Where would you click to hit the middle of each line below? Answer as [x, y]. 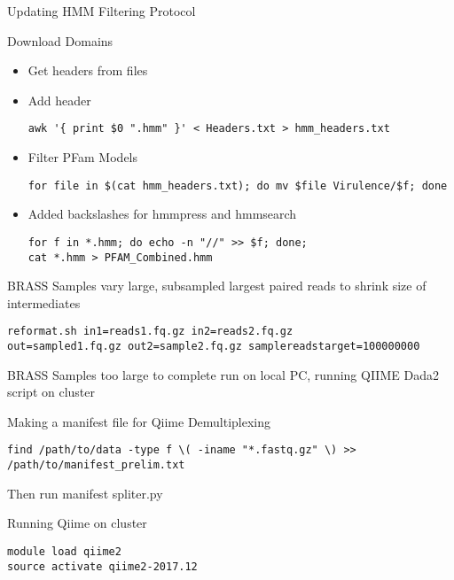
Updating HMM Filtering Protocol [102, 11]
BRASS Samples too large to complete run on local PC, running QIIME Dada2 [223, 374]
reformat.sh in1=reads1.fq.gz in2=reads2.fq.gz [150, 332]
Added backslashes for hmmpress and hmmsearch [162, 214]
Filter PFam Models [83, 157]
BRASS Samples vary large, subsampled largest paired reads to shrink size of [217, 286]
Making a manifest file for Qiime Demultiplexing [139, 421]
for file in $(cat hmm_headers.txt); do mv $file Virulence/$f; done [238, 186]
